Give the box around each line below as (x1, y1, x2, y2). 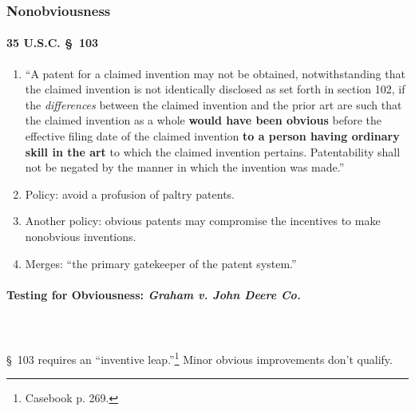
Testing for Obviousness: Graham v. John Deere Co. (6, 286, 301, 302)
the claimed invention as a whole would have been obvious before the (25, 112, 381, 128)
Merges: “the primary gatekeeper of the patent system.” (25, 255, 297, 271)
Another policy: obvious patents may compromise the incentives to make (25, 212, 381, 229)
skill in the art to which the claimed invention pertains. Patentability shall (25, 143, 401, 160)
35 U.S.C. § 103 (6, 34, 99, 51)
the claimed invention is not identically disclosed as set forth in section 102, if (25, 81, 405, 97)
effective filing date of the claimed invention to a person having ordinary (25, 128, 400, 144)
